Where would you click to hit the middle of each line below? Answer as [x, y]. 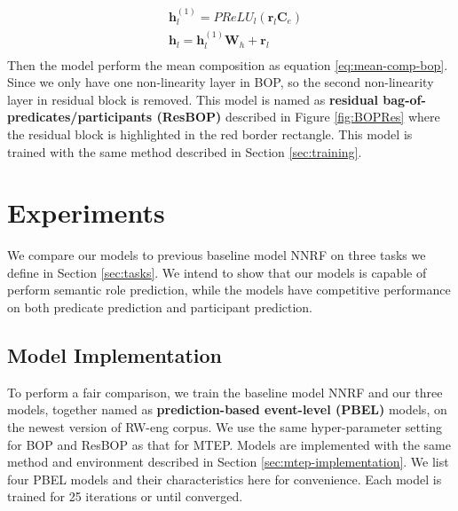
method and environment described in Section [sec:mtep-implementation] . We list [228, 462]
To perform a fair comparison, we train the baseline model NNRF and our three [225, 392]
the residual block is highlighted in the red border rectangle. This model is [210, 134]
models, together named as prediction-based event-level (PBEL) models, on [227, 409]
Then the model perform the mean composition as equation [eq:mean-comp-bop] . [228, 64]
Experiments [86, 212]
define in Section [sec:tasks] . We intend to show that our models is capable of [217, 272]
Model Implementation [115, 355]
